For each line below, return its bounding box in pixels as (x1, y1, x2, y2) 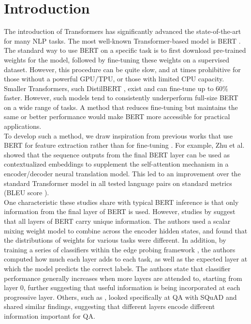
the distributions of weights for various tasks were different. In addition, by (4, 235, 226, 245)
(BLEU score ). (4, 187, 49, 198)
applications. (4, 121, 42, 131)
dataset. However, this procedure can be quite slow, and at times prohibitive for (4, 64, 241, 74)
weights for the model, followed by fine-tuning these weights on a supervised (4, 54, 229, 64)
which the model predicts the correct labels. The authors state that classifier (4, 263, 231, 273)
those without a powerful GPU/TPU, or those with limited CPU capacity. (4, 74, 224, 84)
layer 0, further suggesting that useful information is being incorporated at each (4, 282, 240, 293)
